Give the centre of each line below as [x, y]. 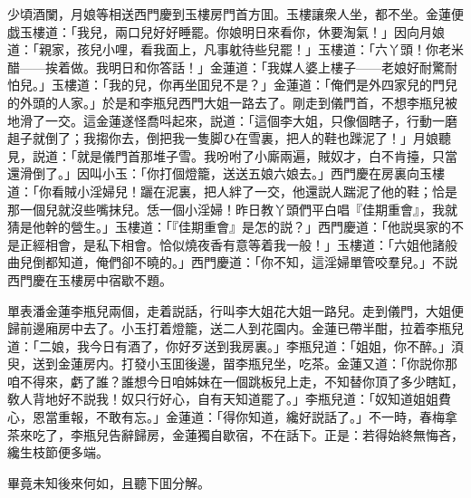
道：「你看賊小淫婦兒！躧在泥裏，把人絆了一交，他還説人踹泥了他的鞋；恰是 [232, 191]
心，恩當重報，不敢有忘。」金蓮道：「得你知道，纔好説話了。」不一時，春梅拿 [232, 417]
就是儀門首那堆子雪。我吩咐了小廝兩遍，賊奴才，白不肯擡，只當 [267, 155]
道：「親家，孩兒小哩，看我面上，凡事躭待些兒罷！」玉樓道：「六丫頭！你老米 [235, 49]
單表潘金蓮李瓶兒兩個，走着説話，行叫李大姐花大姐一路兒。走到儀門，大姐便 [235, 310]
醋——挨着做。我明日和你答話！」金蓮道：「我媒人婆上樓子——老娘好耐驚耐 [232, 67]
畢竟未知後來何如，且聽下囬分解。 [109, 482]
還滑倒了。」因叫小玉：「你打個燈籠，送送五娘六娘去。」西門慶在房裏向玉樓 [226, 173]
